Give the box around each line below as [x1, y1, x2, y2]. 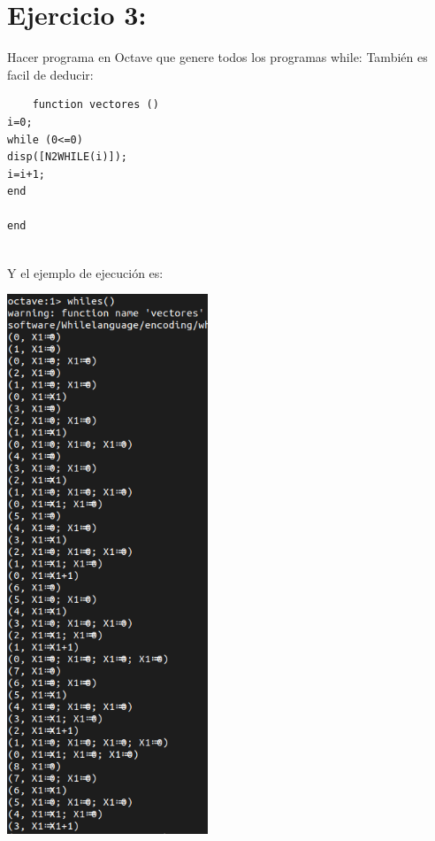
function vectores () [32, 98, 159, 112]
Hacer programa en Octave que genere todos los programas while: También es [7, 48, 428, 66]
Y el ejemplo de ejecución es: [7, 263, 164, 282]
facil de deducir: [7, 65, 94, 83]
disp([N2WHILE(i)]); [7, 150, 128, 164]
